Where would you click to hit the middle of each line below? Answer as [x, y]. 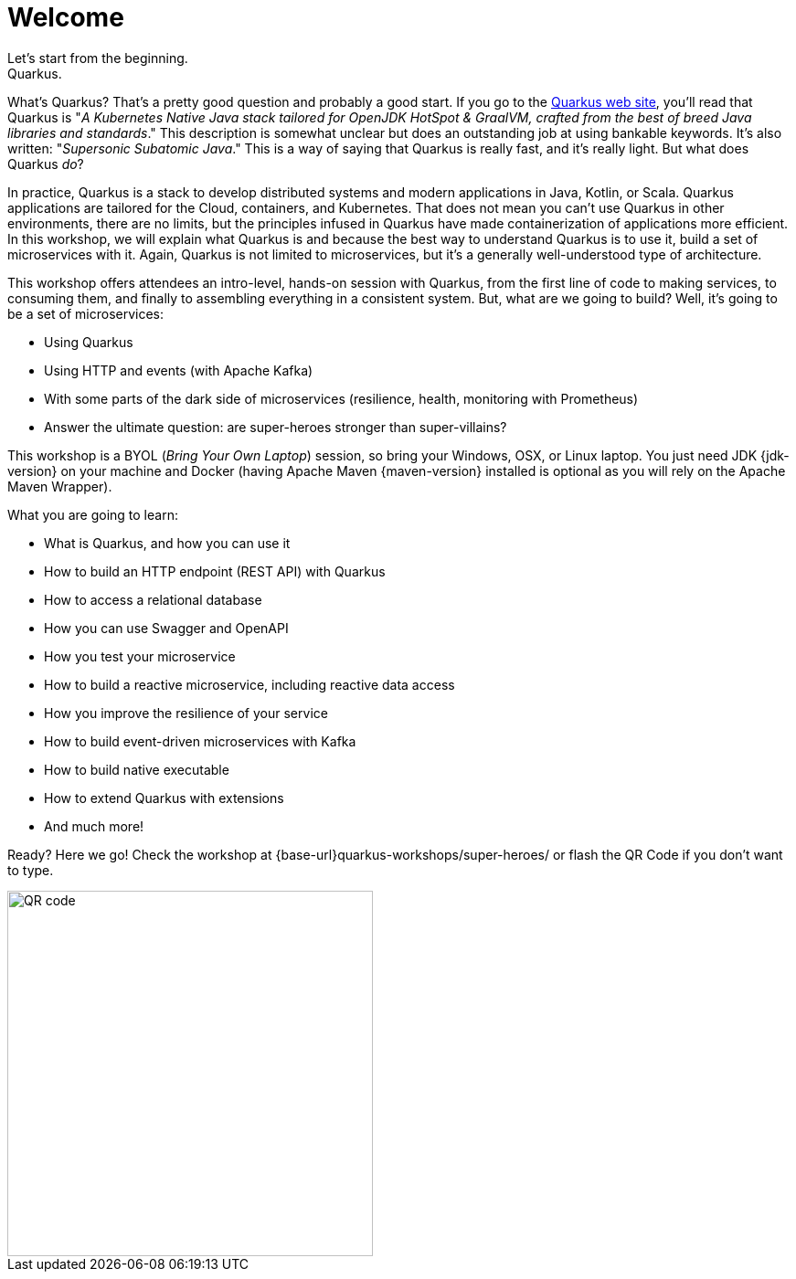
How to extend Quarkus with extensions [164, 798]
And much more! [94, 826]
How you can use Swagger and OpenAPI [166, 628]
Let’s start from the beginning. [98, 58]
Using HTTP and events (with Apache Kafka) [179, 370]
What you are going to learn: [93, 514]
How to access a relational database [153, 599]
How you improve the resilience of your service [186, 713]
